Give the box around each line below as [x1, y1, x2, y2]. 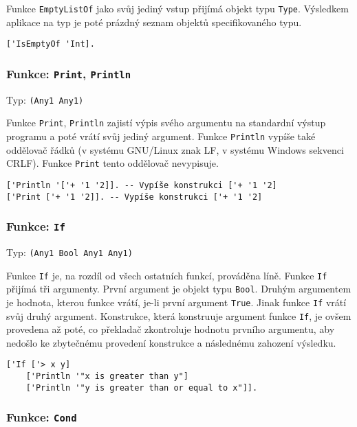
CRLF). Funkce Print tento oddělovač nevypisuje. [6, 156, 219, 170]
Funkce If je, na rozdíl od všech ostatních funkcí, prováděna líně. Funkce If [6, 268, 327, 282]
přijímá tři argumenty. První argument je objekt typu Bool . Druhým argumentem [6, 281, 351, 296]
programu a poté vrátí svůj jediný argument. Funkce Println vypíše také [6, 129, 316, 143]
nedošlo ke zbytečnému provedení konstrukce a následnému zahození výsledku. [6, 335, 336, 349]
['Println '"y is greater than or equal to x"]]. [25, 382, 258, 393]
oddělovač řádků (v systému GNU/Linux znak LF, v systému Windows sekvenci [6, 142, 344, 157]
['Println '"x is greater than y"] [25, 371, 188, 382]
